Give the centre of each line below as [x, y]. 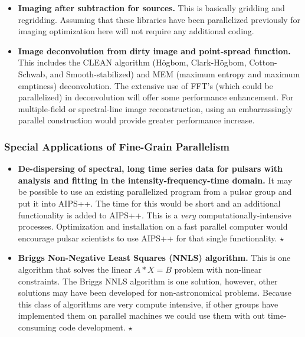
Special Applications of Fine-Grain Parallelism [117, 146]
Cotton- [263, 62]
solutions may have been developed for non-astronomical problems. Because [155, 292]
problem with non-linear [218, 269]
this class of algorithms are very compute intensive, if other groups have [148, 304]
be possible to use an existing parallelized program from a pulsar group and [155, 192]
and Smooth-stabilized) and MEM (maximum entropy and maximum [175, 73]
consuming [37, 327]
